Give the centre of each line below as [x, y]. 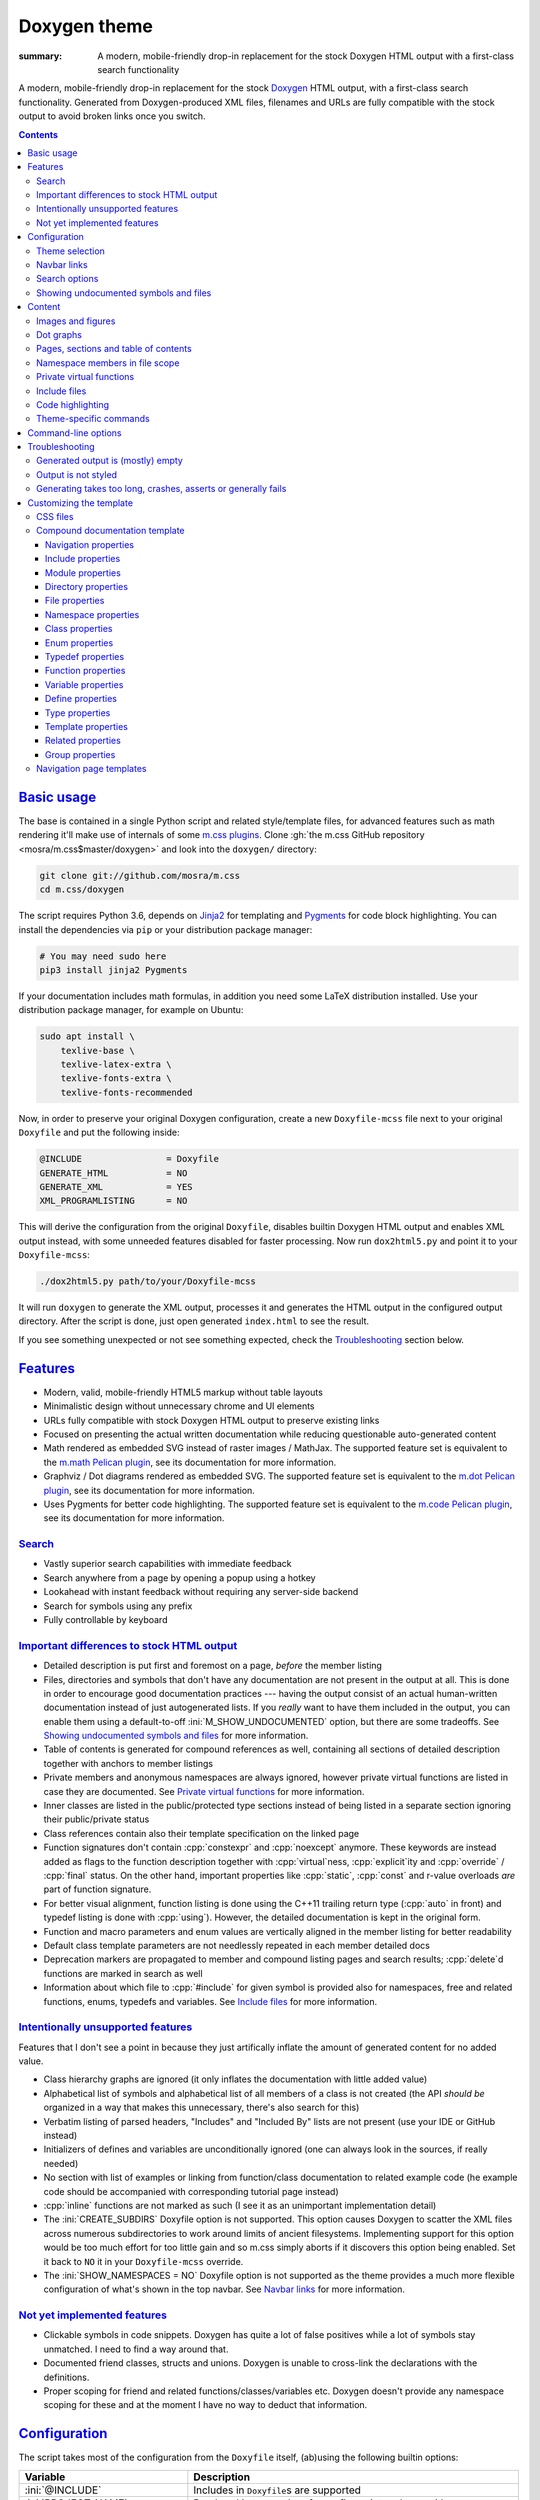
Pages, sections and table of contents [114, 349]
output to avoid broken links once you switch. [112, 116]
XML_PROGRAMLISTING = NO [113, 1201]
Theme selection [70, 251]
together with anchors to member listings [128, 1763]
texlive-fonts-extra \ [116, 1078]
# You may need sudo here [103, 956]
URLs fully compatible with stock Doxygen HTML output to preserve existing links [211, 1420]
